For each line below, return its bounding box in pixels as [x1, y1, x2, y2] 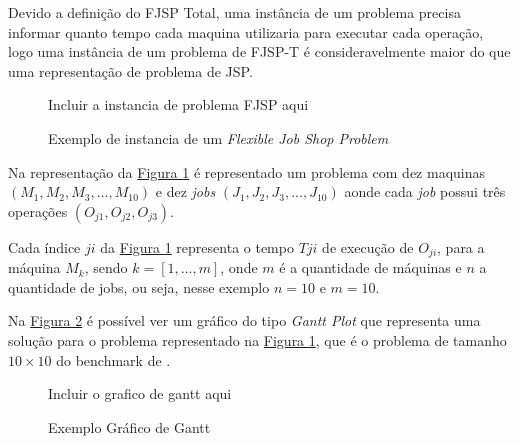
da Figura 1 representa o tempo [100, 236, 294, 257]
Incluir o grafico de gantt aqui [48, 383, 232, 404]
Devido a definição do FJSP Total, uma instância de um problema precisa [8, 2, 461, 22]
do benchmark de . [56, 349, 171, 370]
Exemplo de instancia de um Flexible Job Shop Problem [48, 127, 389, 148]
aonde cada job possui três [344, 181, 506, 202]
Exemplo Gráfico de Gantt [48, 416, 211, 437]
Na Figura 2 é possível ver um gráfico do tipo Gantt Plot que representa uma [8, 310, 481, 331]
